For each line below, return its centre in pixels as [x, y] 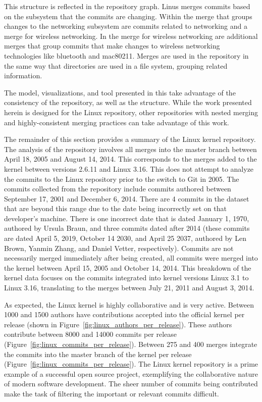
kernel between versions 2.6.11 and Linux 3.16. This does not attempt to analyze [129, 168]
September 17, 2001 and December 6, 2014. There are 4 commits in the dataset [127, 198]
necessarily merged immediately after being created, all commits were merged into [131, 258]
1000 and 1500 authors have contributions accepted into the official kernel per [124, 314]
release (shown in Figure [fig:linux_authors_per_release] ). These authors [118, 324]
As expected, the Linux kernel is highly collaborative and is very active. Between [129, 304]
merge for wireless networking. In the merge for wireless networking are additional [131, 36]
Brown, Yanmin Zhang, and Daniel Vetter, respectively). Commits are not [119, 248]
